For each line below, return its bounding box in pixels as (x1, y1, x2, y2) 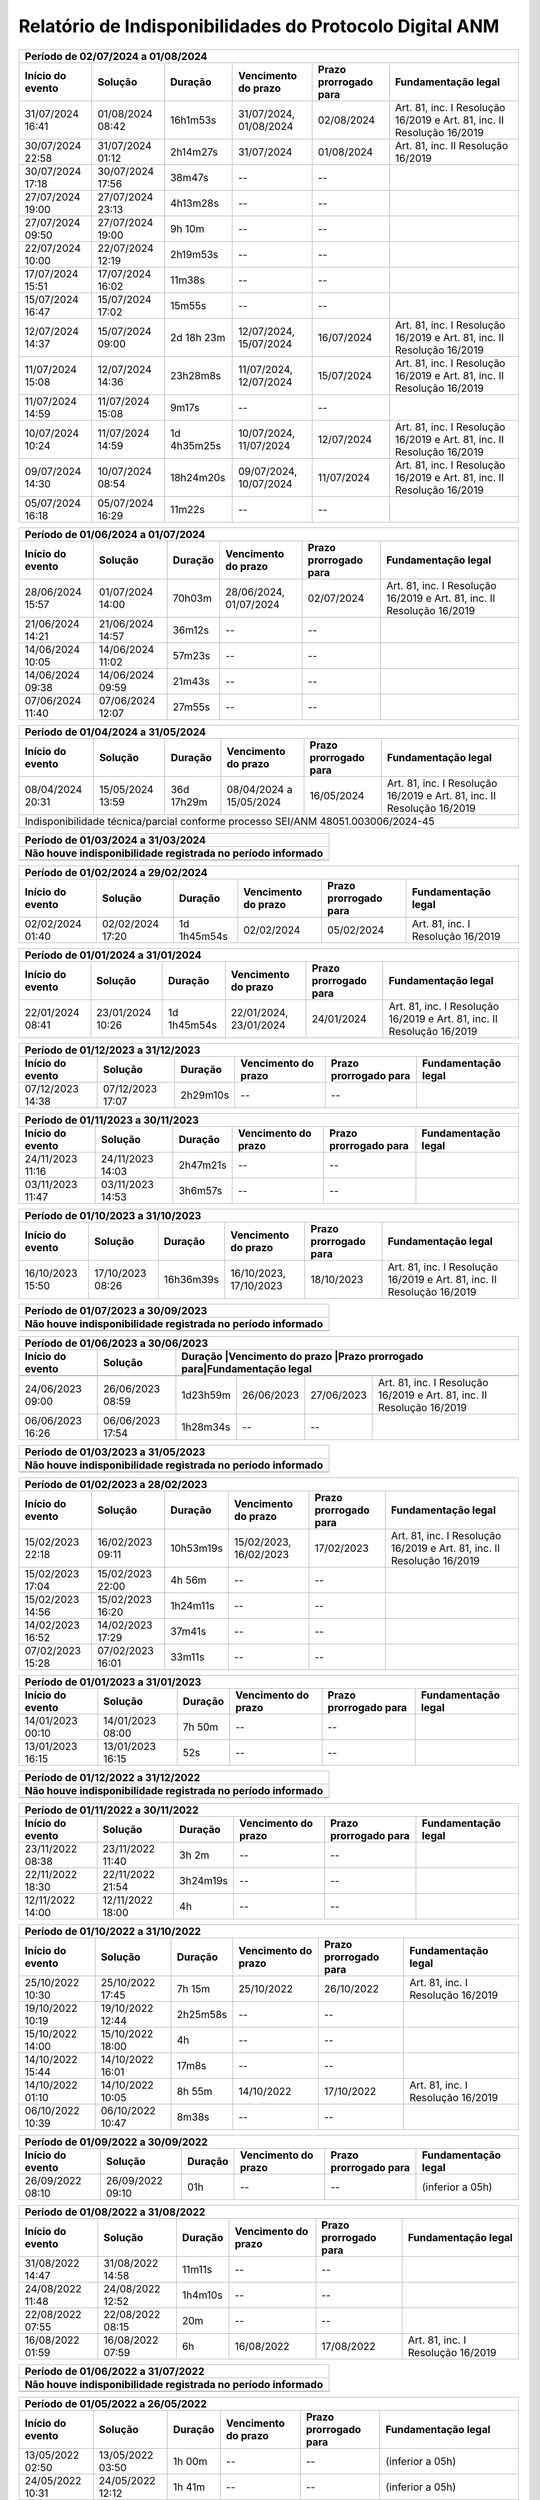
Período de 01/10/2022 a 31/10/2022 (24, 1924, 202, 1938)
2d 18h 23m (170, 330, 226, 344)
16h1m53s (170, 113, 217, 127)
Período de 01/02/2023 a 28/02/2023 (24, 1477, 208, 1491)
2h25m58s (176, 2007, 228, 2021)
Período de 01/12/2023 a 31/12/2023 (24, 1043, 201, 1057)
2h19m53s (170, 247, 219, 261)
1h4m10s (181, 2288, 224, 2302)
